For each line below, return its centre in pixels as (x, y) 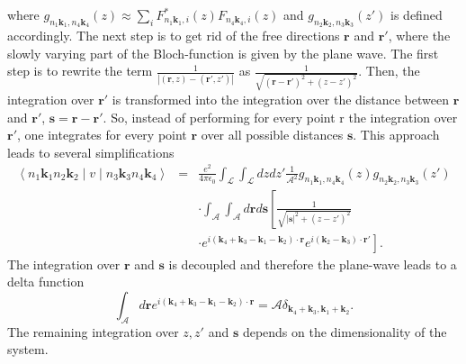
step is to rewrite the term (80, 71)
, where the (419, 36)
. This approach (396, 135)
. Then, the (389, 71)
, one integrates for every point (102, 135)
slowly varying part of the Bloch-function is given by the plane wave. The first (223, 53)
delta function (46, 282)
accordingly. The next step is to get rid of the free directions (174, 36)
